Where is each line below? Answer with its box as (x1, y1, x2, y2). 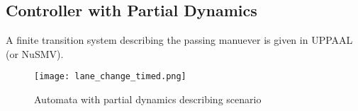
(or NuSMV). (6, 46, 64, 61)
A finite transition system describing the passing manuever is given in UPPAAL (6, 33, 353, 47)
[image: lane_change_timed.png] (34, 71, 186, 82)
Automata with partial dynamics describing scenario (34, 92, 262, 107)
